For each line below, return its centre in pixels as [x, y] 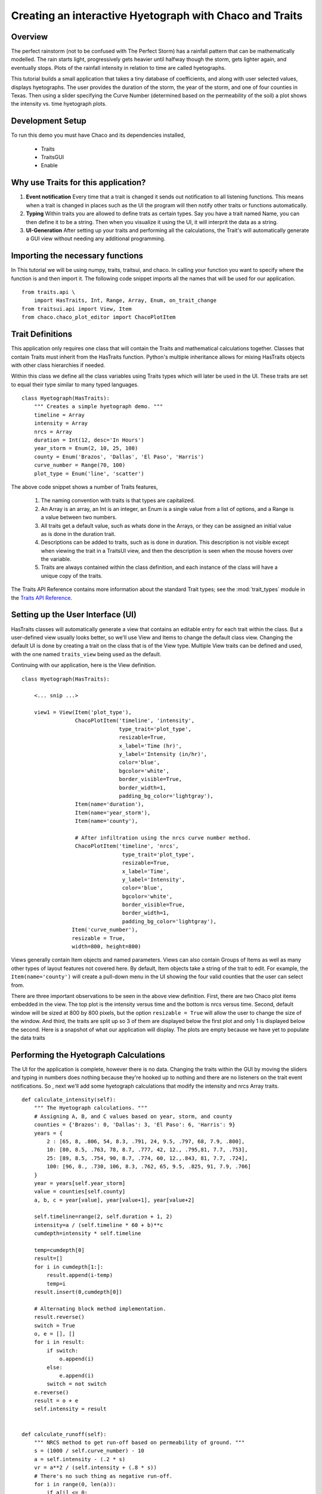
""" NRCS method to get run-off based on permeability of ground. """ [139, 1443]
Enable [49, 166]
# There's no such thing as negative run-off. [103, 1476]
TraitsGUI [52, 157]
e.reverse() [51, 1392]
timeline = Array [59, 415]
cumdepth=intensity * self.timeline [87, 1233]
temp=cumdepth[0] [59, 1250]
